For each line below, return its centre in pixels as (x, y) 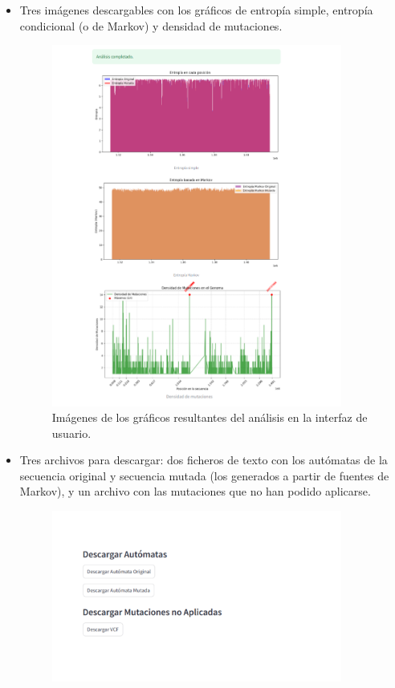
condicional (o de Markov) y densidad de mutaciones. (151, 25)
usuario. (71, 433)
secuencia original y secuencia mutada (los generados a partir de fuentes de (204, 475)
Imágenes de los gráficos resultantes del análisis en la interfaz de (210, 417)
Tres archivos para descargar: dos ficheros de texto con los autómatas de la (204, 460)
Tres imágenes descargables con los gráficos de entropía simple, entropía (196, 10)
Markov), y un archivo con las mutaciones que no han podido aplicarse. (195, 491)
